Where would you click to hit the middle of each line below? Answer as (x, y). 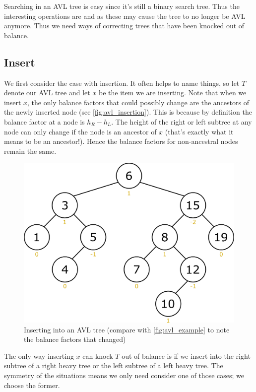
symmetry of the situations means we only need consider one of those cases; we (124, 375)
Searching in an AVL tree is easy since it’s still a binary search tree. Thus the (122, 6)
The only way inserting (39, 356)
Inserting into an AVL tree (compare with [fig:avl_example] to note (127, 329)
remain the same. (30, 151)
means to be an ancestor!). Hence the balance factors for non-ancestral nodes (121, 141)
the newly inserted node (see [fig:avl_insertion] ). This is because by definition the (128, 112)
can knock (98, 356)
